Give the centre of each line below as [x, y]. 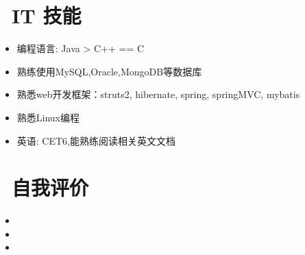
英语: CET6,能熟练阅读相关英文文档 [96, 140]
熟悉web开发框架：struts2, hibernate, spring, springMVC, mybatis [158, 94]
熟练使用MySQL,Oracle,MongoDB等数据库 [109, 71]
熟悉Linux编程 [48, 117]
